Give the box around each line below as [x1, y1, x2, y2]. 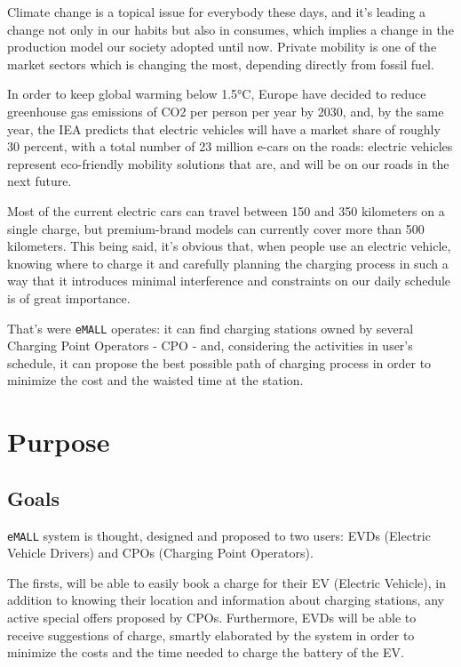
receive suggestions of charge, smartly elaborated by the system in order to [7, 625, 415, 644]
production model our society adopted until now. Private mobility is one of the [7, 37, 437, 56]
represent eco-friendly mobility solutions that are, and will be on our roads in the [7, 154, 449, 173]
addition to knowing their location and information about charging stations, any [7, 591, 444, 609]
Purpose [7, 423, 110, 460]
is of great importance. [7, 288, 131, 307]
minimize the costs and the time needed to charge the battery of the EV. [7, 643, 404, 662]
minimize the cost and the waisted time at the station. [7, 371, 304, 390]
